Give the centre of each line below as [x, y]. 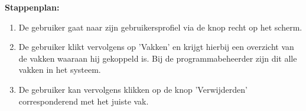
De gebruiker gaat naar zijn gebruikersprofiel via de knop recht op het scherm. [160, 27]
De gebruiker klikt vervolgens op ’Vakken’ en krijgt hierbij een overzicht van [156, 47]
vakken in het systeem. [60, 70]
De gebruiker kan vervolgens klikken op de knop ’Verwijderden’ [133, 89]
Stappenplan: [32, 7]
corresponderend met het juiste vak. [84, 101]
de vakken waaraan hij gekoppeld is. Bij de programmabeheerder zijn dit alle [158, 58]
